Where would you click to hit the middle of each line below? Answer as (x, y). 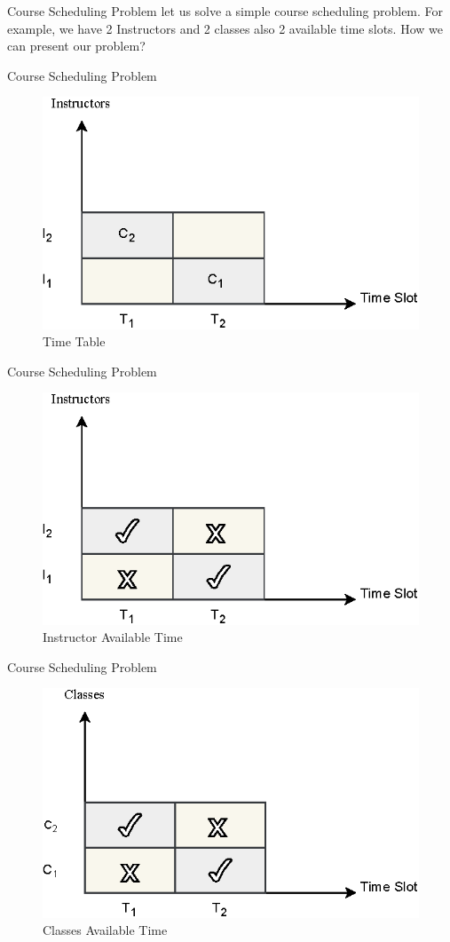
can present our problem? (76, 46)
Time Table (74, 341)
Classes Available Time (105, 930)
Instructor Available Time (113, 637)
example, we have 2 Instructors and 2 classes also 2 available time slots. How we (225, 28)
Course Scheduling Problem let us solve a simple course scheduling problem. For (225, 11)
